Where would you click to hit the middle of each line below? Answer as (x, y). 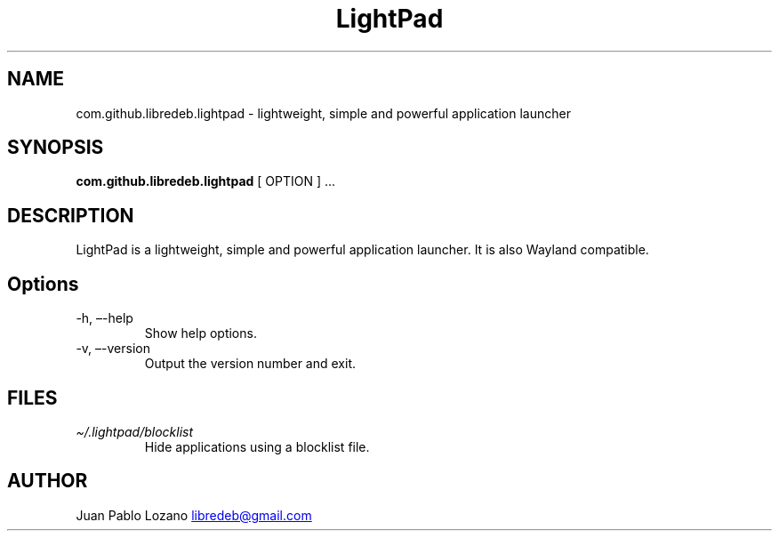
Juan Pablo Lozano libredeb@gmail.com (194, 515)
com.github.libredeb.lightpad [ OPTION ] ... (206, 181)
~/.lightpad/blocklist (135, 431)
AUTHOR (48, 481)
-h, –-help (104, 318)
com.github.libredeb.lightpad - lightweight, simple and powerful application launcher (323, 113)
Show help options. (201, 333)
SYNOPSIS (56, 148)
